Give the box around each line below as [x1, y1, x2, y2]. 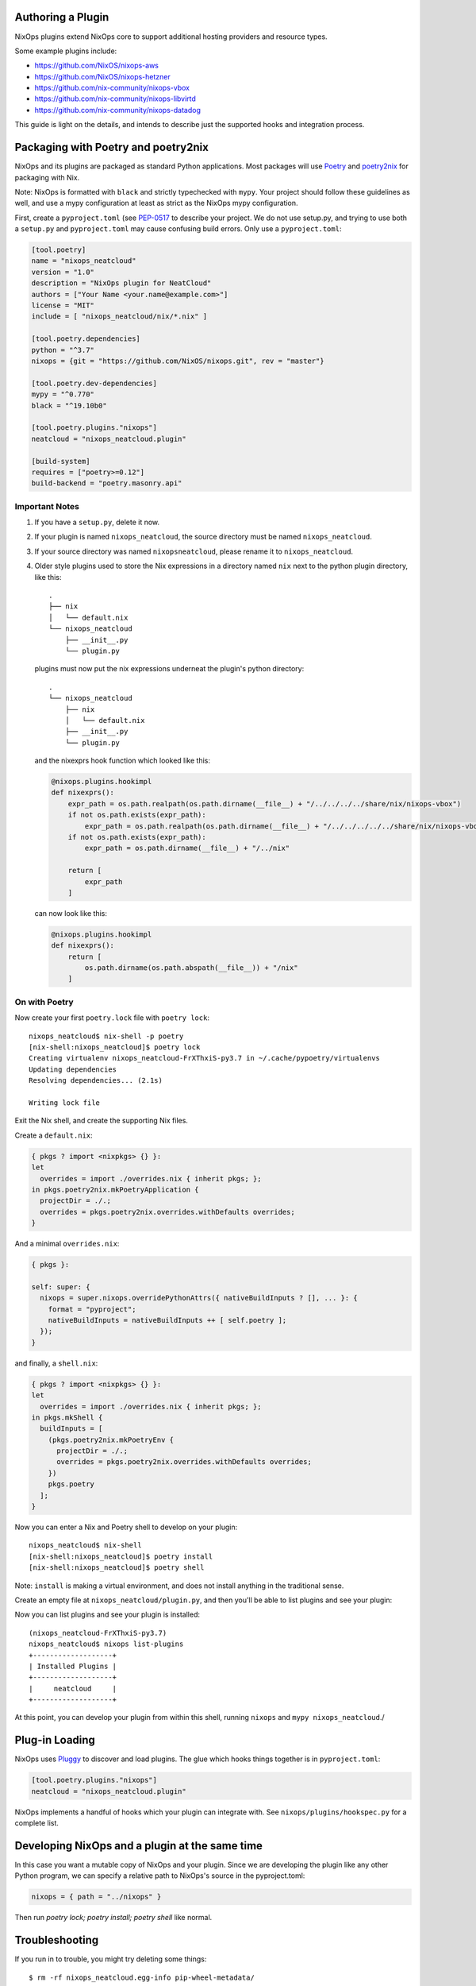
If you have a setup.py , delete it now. [34, 517, 160, 527]
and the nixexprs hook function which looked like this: [34, 755, 210, 766]
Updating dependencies [29, 1064, 117, 1074]
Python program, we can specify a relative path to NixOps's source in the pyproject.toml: [14, 1871, 305, 1880]
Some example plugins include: [14, 46, 117, 56]
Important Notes [14, 500, 79, 512]
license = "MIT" [31, 301, 95, 310]
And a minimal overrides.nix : [14, 1239, 120, 1249]
